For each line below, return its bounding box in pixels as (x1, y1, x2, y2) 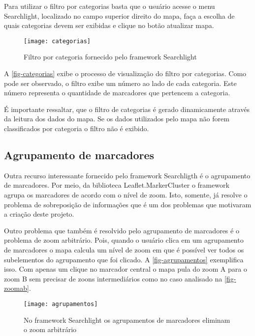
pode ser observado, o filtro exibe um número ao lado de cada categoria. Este (4, 78, 237, 88)
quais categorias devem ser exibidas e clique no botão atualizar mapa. (4, 20, 214, 30)
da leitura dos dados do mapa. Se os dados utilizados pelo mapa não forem (4, 113, 229, 124)
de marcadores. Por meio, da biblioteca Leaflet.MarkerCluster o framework (4, 180, 229, 190)
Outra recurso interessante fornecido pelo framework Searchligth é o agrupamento (4, 170, 251, 180)
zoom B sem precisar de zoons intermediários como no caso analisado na (4, 273, 223, 283)
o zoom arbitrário (24, 324, 77, 335)
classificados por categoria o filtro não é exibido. (4, 123, 149, 133)
